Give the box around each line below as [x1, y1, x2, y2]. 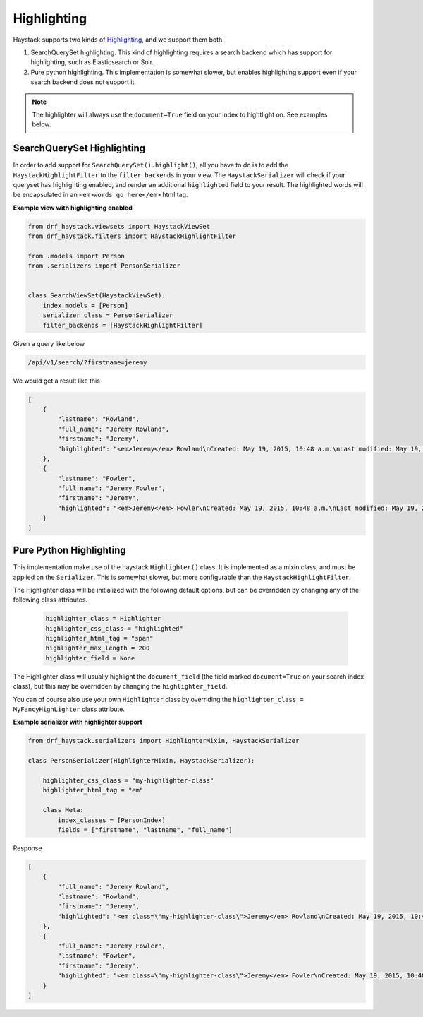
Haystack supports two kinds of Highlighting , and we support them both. [13, 35, 225, 44]
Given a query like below [13, 339, 85, 347]
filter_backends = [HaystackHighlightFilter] [42, 321, 203, 329]
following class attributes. [13, 595, 88, 604]
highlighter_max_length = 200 [45, 644, 150, 653]
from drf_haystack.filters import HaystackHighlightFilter [27, 232, 236, 240]
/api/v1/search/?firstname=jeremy [27, 358, 147, 367]
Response [13, 844, 42, 852]
